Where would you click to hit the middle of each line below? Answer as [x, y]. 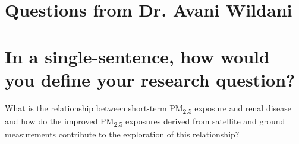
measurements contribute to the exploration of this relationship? [122, 134]
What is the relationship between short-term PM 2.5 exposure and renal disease [148, 108]
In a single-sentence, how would [137, 56]
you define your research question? [150, 79]
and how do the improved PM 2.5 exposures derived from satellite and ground [145, 121]
